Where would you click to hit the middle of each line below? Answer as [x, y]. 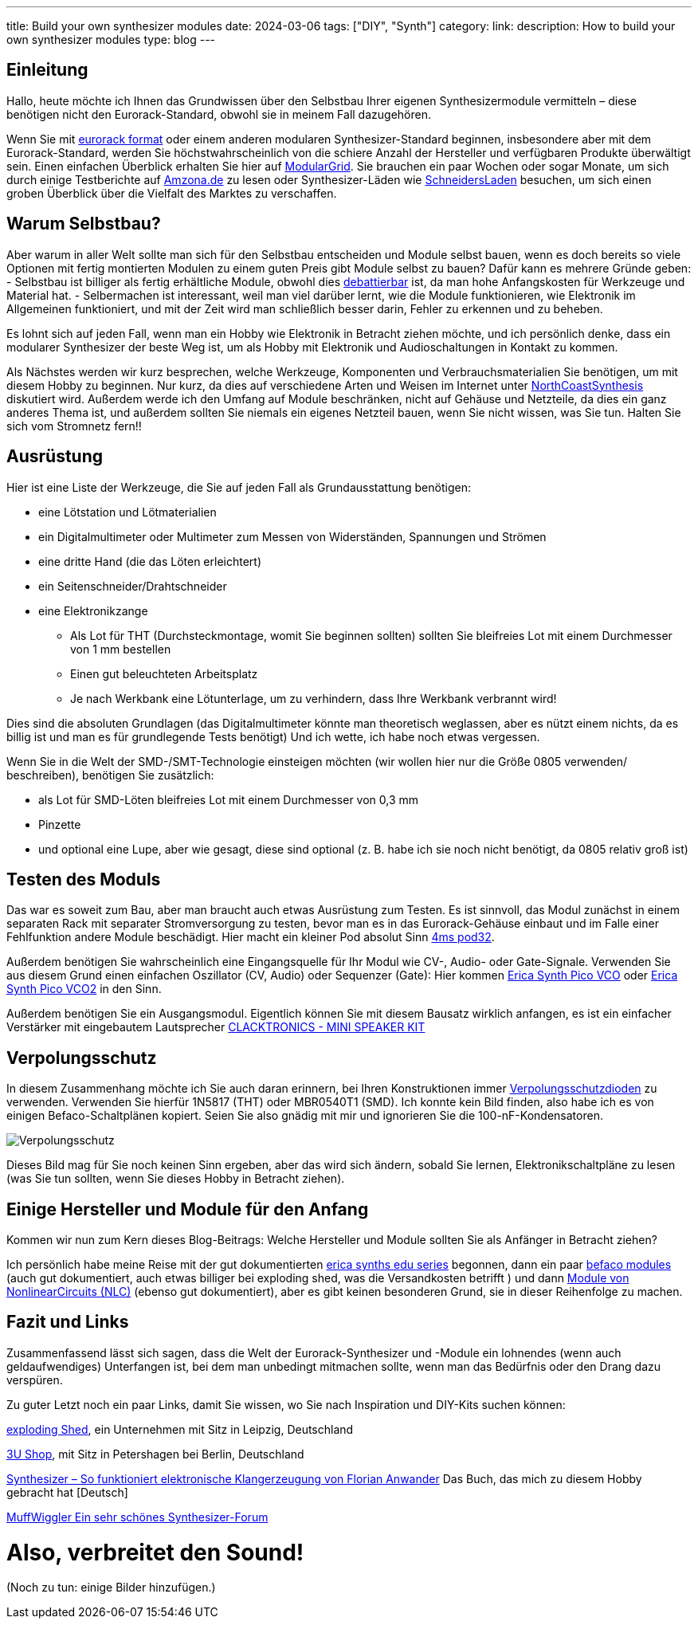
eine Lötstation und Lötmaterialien [127, 512]
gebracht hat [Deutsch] [67, 1492]
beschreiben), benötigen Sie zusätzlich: [110, 775]
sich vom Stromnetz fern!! [74, 426]
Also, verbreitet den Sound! [155, 1552]
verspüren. [35, 1380]
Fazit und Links [68, 1322]
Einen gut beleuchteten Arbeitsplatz [164, 673]
